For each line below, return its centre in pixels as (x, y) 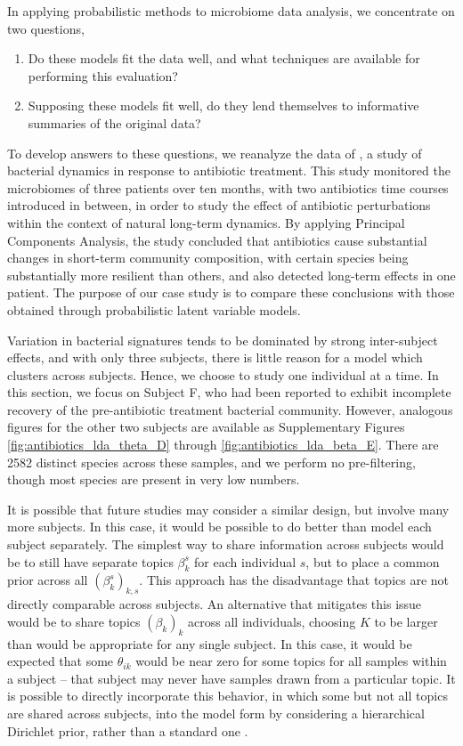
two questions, (46, 28)
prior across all (48, 580)
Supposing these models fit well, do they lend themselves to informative (223, 105)
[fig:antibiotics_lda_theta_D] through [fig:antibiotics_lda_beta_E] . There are (223, 445)
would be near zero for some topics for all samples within (291, 661)
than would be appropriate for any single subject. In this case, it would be (210, 643)
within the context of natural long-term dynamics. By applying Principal (206, 222)
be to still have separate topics (90, 561)
